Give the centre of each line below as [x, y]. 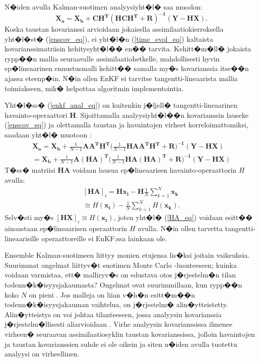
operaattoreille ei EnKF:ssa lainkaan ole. [104, 238]
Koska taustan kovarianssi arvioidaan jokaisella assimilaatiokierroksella [114, 29]
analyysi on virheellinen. [42, 354]
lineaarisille [22, 238]
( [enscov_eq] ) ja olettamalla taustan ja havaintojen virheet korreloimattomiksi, [126, 125]
